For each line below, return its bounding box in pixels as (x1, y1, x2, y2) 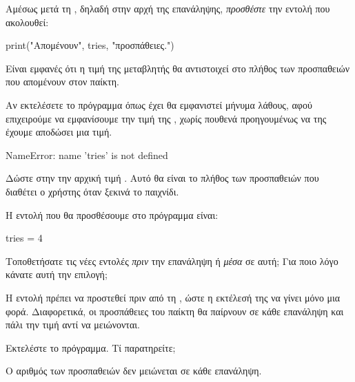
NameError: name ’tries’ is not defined (6, 147, 168, 162)
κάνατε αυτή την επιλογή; (6, 267, 108, 282)
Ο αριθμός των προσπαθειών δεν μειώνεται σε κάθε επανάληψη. (6, 363, 262, 378)
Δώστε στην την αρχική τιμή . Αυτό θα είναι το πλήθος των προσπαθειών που (6, 171, 319, 185)
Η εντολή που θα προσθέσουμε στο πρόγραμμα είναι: (6, 207, 219, 222)
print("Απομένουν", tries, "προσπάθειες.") (6, 38, 174, 52)
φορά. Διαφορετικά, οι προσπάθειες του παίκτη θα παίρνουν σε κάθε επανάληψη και (6, 304, 344, 318)
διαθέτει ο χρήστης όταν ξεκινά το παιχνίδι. (6, 184, 179, 198)
